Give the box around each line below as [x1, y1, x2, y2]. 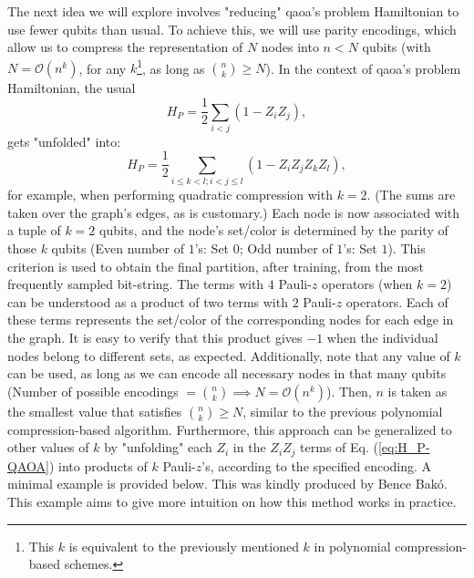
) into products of [48, 456, 148, 475]
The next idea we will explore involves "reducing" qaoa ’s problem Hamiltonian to [7, 2, 459, 20]
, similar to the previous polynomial [242, 401, 443, 420]
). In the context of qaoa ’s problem [265, 58, 461, 77]
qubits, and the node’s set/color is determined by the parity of [99, 221, 448, 240]
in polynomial [314, 536, 391, 555]
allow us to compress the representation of [7, 37, 243, 57]
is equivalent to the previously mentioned [68, 536, 299, 555]
